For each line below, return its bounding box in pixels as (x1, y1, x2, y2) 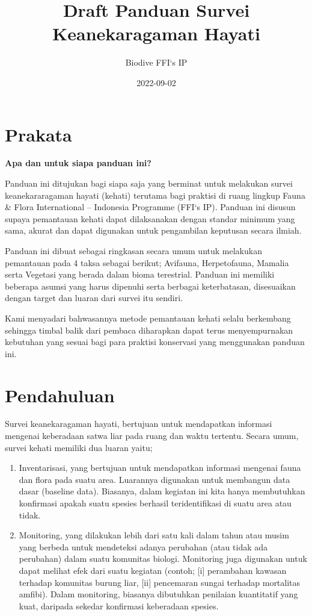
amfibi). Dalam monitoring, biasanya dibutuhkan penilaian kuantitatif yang (19, 588, 298, 600)
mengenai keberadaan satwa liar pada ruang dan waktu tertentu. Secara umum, (5, 429, 299, 442)
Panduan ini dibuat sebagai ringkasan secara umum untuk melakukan (5, 244, 262, 257)
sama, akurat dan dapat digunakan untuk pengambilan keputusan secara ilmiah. (5, 224, 302, 237)
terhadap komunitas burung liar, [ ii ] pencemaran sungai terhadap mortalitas (19, 576, 301, 588)
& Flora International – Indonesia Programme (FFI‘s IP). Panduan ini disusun (5, 201, 296, 213)
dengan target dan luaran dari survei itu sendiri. (5, 291, 183, 304)
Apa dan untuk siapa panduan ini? (5, 157, 151, 169)
